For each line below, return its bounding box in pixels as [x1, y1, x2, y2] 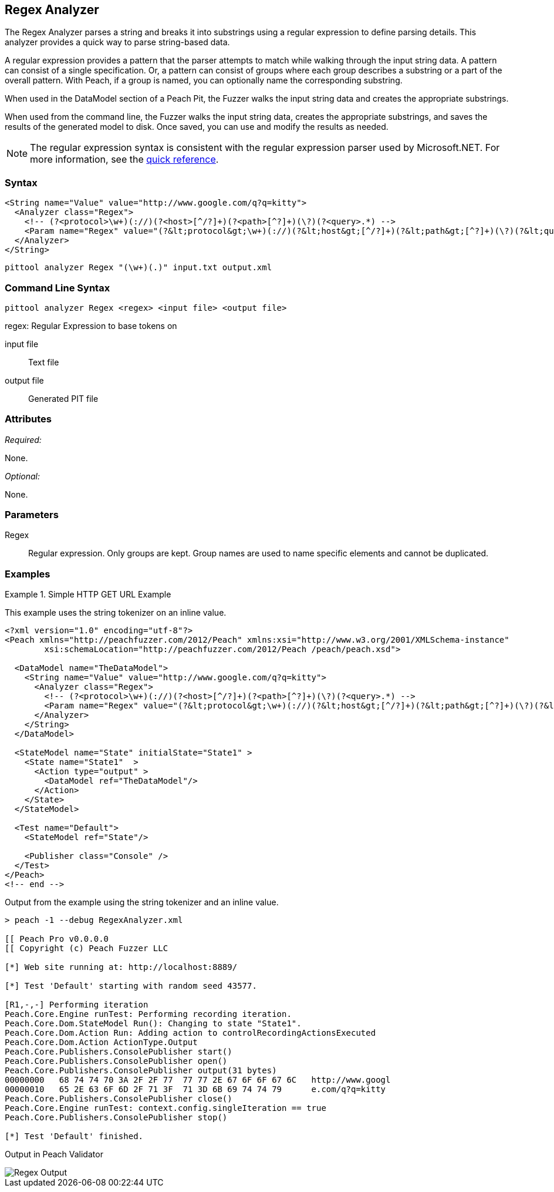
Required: [5, 434, 42, 445]
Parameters [5, 509, 59, 521]
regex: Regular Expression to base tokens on [5, 320, 177, 331]
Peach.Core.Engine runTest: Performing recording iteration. [5, 1009, 292, 1019]
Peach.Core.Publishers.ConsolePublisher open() [5, 1056, 228, 1066]
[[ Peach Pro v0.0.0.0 [5, 934, 109, 944]
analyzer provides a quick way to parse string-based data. [5, 37, 230, 48]
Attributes [5, 413, 52, 425]
